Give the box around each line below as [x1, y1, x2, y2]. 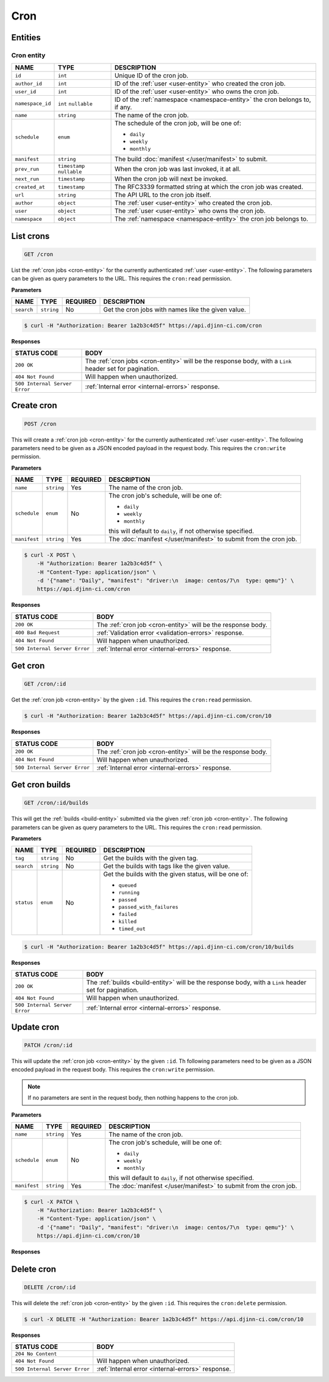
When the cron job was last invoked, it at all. [114, 165, 241, 173]
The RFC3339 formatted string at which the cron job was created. [114, 183, 303, 192]
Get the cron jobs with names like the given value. [103, 306, 246, 314]
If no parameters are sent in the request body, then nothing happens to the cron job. [27, 1094, 239, 1101]
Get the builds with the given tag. [103, 854, 198, 862]
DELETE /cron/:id [24, 1284, 76, 1291]
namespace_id [15, 100, 51, 107]
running [118, 889, 140, 896]
